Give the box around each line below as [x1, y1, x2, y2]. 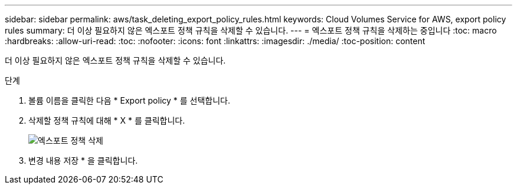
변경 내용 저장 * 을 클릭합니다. [28, 155, 138, 165]
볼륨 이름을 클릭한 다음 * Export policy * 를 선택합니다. [28, 95, 231, 105]
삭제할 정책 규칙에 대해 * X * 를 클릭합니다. [28, 115, 185, 125]
